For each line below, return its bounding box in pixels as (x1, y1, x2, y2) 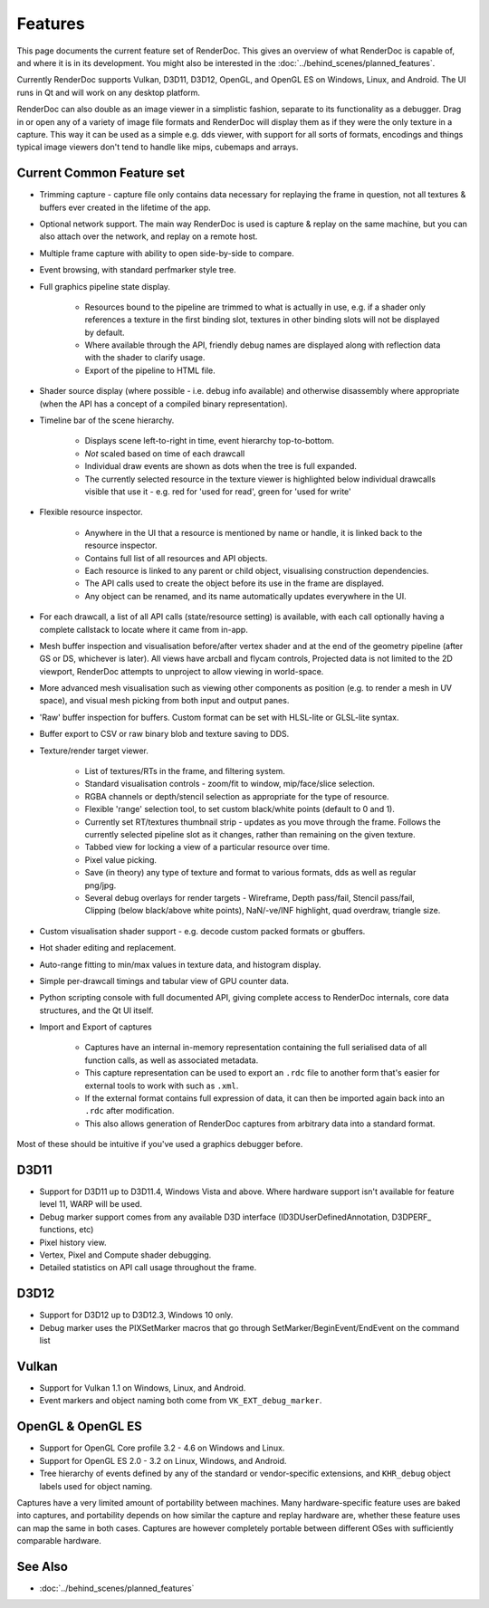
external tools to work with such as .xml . (84, 1080, 239, 1091)
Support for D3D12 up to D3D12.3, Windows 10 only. (39, 1309, 234, 1321)
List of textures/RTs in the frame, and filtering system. (84, 766, 285, 777)
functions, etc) (39, 1224, 94, 1235)
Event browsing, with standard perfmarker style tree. (39, 264, 236, 275)
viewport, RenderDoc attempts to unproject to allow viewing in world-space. (39, 665, 324, 676)
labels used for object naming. (39, 1480, 153, 1491)
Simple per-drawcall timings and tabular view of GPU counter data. (39, 975, 290, 986)
